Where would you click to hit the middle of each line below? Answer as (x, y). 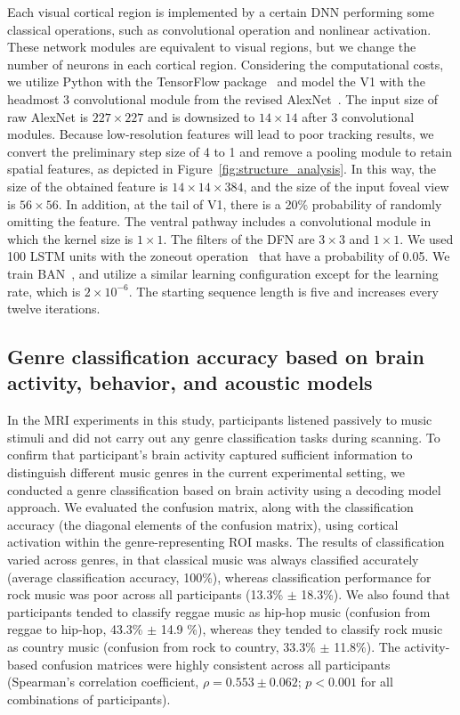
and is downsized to (201, 116)
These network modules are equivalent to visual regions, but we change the (212, 47)
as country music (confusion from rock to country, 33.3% (161, 646)
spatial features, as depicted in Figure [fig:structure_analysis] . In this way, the (222, 169)
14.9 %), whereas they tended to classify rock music (302, 629)
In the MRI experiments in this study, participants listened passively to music (220, 420)
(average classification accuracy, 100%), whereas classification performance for (219, 577)
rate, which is (44, 291)
